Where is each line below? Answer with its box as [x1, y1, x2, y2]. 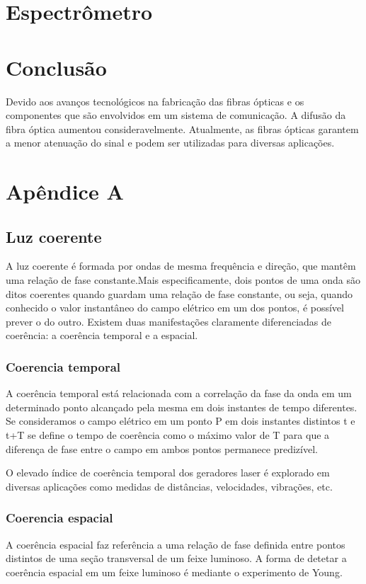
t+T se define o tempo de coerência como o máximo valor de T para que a [6, 428, 330, 442]
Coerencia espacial [6, 509, 113, 527]
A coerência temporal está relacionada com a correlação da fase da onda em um [6, 386, 352, 401]
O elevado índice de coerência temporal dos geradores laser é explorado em [6, 465, 330, 480]
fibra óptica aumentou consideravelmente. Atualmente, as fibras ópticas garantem [6, 121, 359, 136]
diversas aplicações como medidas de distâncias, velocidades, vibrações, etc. [6, 479, 333, 493]
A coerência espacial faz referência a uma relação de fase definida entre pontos [6, 537, 345, 551]
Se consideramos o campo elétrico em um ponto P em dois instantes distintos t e [6, 413, 355, 428]
